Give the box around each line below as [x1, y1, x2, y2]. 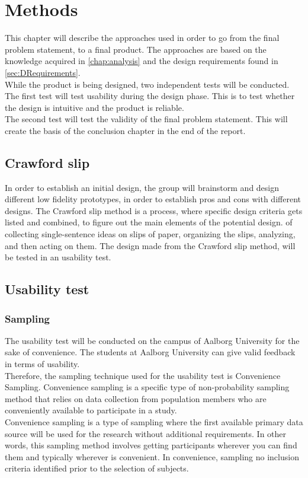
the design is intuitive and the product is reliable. [5, 101, 184, 113]
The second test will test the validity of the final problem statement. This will [5, 113, 288, 125]
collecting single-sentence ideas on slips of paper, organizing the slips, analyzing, [5, 228, 296, 240]
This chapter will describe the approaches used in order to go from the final [5, 31, 280, 44]
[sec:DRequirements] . [5, 66, 81, 78]
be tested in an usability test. [5, 251, 111, 263]
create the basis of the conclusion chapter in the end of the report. [5, 124, 246, 136]
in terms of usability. [5, 358, 80, 370]
